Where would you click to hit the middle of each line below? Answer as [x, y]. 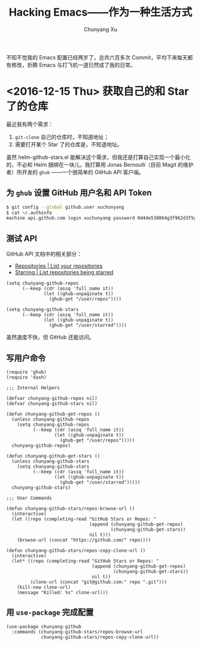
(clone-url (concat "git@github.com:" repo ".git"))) [99, 582]
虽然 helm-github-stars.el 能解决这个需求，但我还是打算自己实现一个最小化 [98, 157]
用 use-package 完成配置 [50, 612]
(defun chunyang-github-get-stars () [53, 456]
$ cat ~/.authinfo [29, 213]
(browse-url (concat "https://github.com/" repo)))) [84, 540]
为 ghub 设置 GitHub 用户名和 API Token [79, 193]
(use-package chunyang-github [44, 627]
